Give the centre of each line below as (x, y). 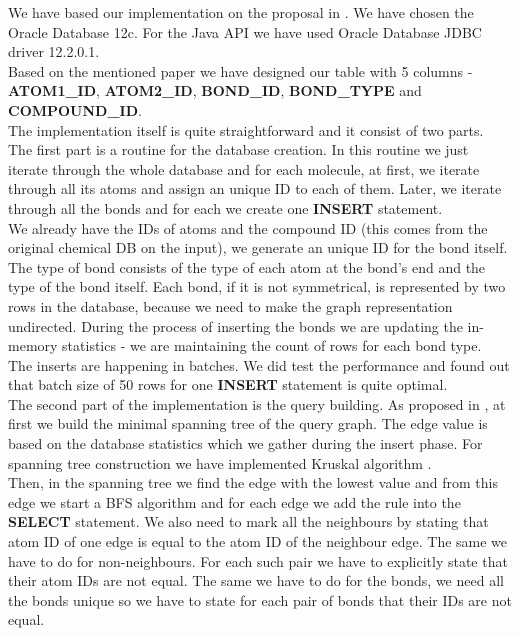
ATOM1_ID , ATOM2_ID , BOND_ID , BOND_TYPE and (215, 90)
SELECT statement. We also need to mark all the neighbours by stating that (248, 521)
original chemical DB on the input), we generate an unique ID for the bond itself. (258, 247)
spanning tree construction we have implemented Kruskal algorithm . (220, 462)
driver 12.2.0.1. (54, 51)
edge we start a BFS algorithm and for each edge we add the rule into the (234, 501)
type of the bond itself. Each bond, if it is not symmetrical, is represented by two (257, 286)
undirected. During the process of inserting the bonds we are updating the (235, 325)
